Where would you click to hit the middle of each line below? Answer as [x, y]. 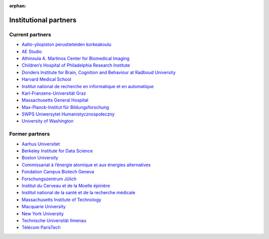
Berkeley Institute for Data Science [57, 151]
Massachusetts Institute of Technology [62, 200]
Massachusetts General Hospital [55, 100]
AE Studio [32, 51]
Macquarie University [44, 207]
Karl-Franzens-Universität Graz [54, 93]
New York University [43, 214]
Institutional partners [43, 20]
